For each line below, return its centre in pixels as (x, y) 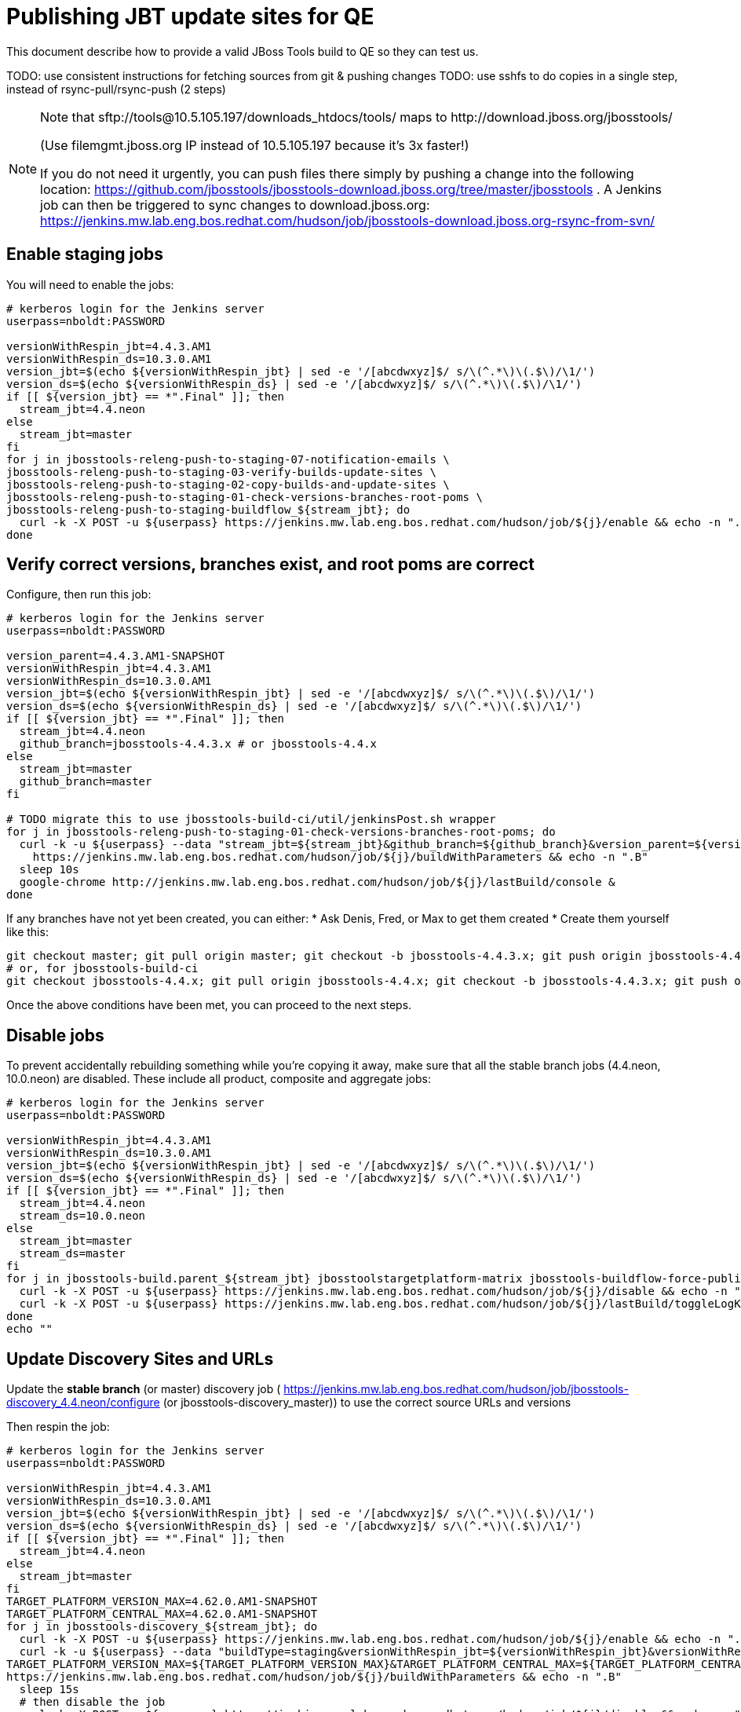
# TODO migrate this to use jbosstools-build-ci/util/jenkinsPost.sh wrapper (251, 819)
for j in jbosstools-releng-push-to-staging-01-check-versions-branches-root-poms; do (281, 832)
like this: (27, 932)
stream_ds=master (72, 1254)
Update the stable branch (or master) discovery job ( (144, 1389)
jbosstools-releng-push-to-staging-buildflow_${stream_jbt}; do (208, 509)
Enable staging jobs (85, 254)
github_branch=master (86, 782)
